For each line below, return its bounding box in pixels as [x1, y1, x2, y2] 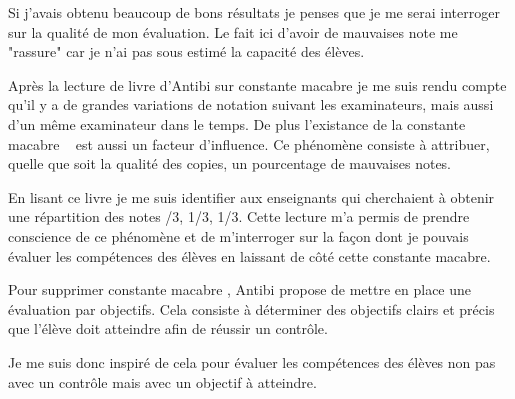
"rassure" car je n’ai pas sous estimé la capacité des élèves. [8, 41, 365, 62]
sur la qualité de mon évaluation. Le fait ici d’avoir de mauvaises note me [8, 21, 458, 42]
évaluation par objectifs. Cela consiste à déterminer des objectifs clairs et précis [8, 298, 495, 319]
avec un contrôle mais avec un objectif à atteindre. [8, 371, 317, 392]
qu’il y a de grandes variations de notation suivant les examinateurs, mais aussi [8, 94, 494, 115]
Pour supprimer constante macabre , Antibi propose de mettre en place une [8, 279, 472, 300]
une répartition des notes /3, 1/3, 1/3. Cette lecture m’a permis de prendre [8, 206, 470, 227]
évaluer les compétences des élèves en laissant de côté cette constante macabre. [8, 245, 491, 266]
